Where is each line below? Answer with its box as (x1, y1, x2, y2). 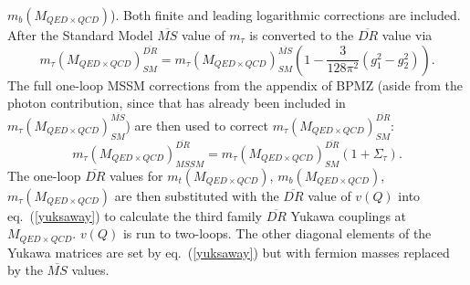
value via (381, 26, 433, 44)
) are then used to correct (125, 115, 268, 134)
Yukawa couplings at (290, 206, 407, 225)
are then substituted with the (114, 185, 279, 205)
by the (7, 260, 43, 280)
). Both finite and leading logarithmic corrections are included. (110, 5, 461, 24)
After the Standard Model (7, 26, 153, 44)
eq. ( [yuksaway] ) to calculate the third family (7, 206, 262, 225)
